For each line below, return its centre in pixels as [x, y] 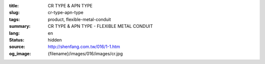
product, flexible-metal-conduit [79, 19]
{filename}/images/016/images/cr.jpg [85, 53]
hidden [55, 40]
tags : [14, 19]
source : [17, 47]
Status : [17, 40]
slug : [14, 13]
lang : [14, 33]
